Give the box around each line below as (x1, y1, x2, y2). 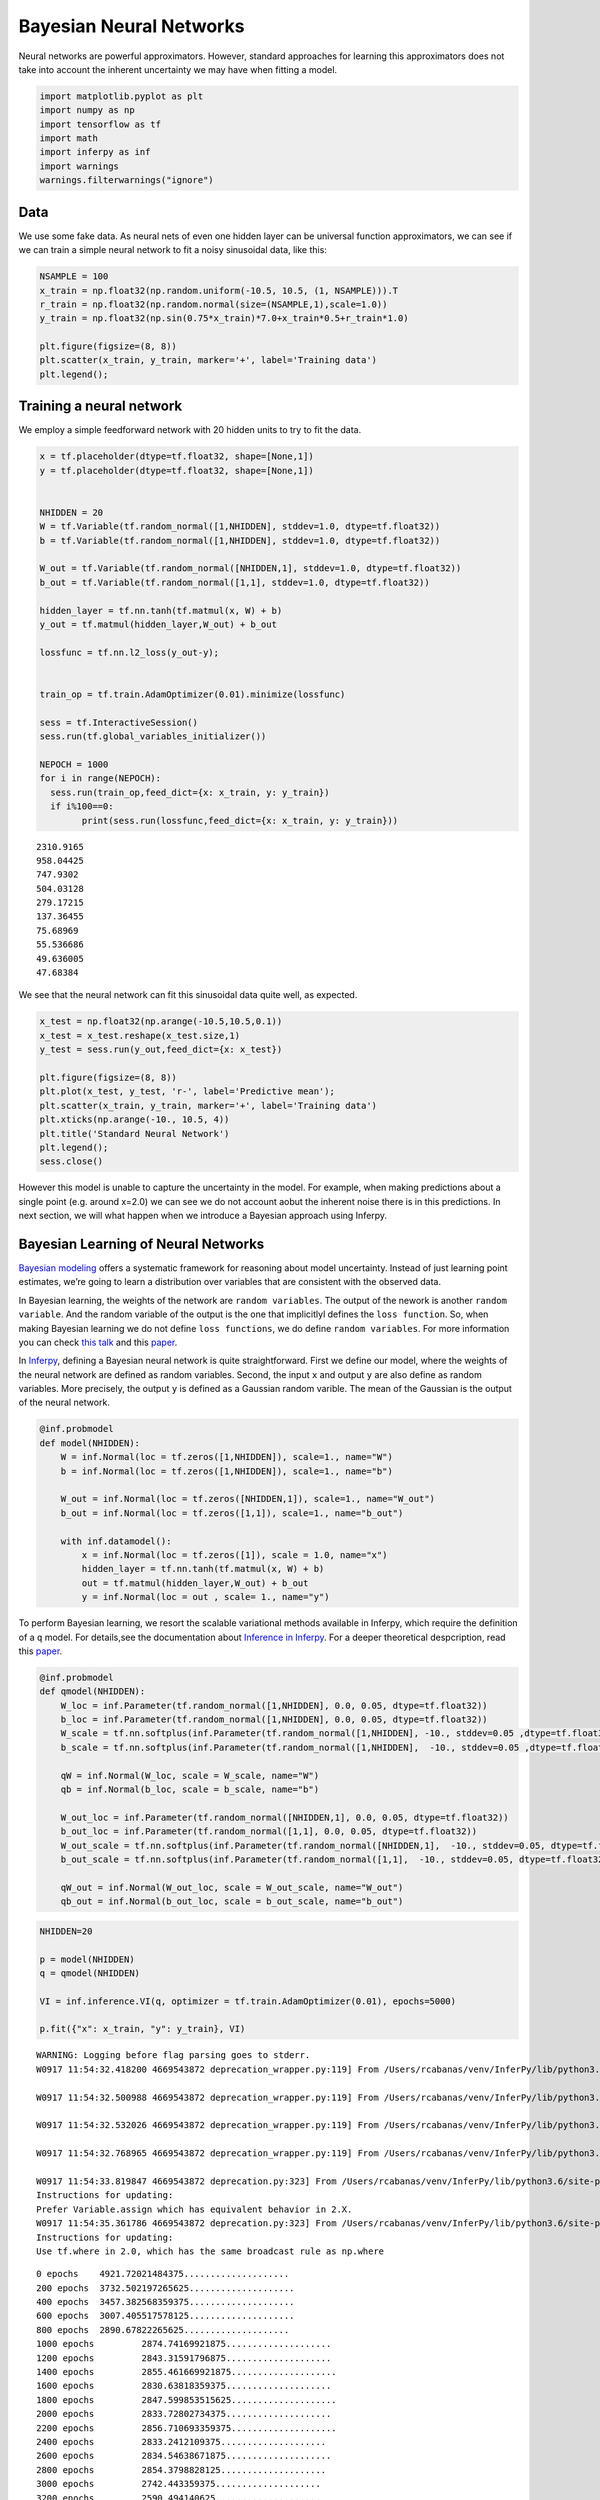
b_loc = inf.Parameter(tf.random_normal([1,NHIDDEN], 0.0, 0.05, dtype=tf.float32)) (60, 1714, 489, 1725)
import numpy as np (39, 105, 135, 116)
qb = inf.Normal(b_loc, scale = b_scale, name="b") (60, 1784, 320, 1795)
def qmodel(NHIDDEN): (39, 1686, 146, 1697)
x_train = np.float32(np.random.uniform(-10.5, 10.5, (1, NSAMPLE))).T (39, 285, 399, 296)
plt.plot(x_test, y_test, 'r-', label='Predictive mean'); (39, 1086, 335, 1097)
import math (39, 133, 99, 144)
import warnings (39, 160, 120, 172)
